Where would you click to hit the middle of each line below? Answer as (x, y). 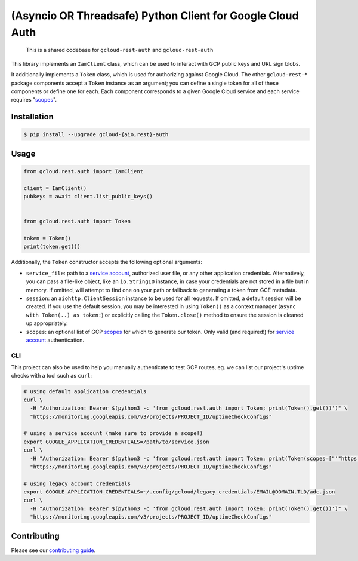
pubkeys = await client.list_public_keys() (88, 197)
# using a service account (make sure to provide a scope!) (113, 433)
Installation (32, 117)
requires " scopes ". (34, 100)
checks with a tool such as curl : (52, 376)
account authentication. (55, 340)
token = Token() (47, 238)
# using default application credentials (85, 392)
